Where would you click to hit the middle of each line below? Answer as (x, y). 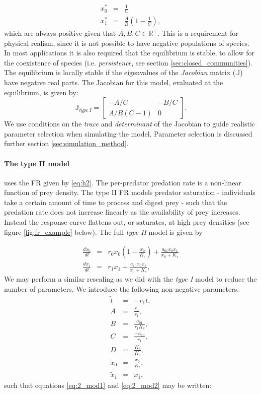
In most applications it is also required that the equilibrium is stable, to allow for (129, 53)
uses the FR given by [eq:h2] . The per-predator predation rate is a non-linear (123, 182)
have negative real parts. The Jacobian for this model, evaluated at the (114, 82)
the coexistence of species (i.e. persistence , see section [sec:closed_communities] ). (128, 62)
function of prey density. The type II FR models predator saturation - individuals (130, 192)
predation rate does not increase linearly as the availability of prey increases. (122, 212)
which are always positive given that (60, 32)
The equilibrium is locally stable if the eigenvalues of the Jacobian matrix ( (120, 72)
